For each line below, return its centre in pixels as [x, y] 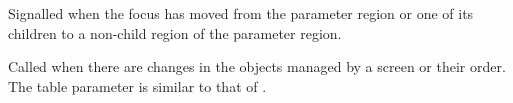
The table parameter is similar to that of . [137, 85]
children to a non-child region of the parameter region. [175, 32]
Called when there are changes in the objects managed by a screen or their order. [257, 66]
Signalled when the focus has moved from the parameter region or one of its [241, 13]
